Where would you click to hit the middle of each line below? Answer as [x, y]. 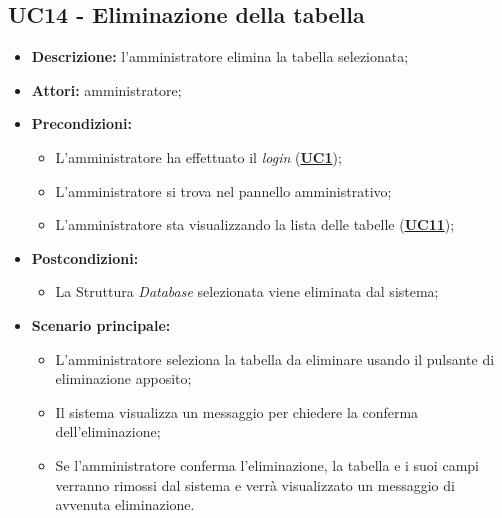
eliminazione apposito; [123, 378]
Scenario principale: [101, 324]
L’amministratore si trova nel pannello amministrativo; [223, 190]
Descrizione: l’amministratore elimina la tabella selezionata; [220, 56]
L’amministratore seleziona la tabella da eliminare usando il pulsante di [275, 358]
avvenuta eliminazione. [125, 504]
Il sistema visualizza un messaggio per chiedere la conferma [237, 411]
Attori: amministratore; [106, 89]
